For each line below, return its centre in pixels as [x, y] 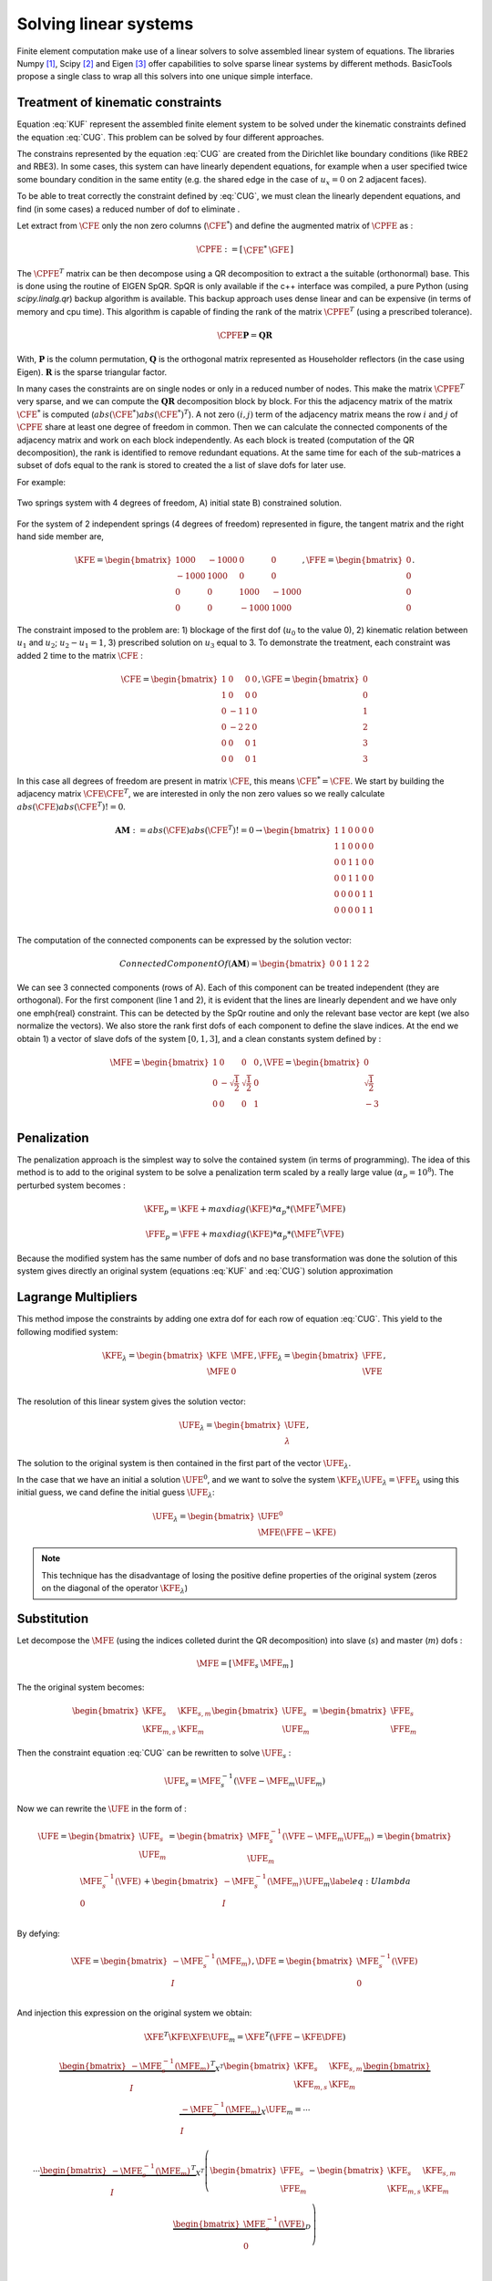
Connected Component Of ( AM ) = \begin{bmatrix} [223, 963]
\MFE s [246, 1664]
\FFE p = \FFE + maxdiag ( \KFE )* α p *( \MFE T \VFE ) [245, 1234]
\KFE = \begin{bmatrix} [123, 560]
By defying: [39, 1933]
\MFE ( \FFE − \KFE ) [297, 1532]
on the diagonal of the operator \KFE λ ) [115, 1589]
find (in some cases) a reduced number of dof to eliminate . [128, 209]
